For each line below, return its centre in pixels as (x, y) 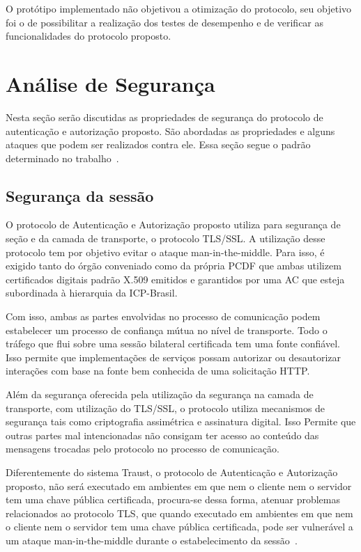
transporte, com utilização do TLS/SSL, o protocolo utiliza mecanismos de (166, 408)
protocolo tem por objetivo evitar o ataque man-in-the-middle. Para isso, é (165, 252)
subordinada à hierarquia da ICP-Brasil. (92, 293)
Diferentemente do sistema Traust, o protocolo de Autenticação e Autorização (172, 472)
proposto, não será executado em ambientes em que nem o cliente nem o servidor (179, 486)
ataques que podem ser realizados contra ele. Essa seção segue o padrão (158, 144)
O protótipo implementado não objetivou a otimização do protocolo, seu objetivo (179, 8)
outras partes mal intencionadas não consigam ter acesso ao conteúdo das (162, 435)
